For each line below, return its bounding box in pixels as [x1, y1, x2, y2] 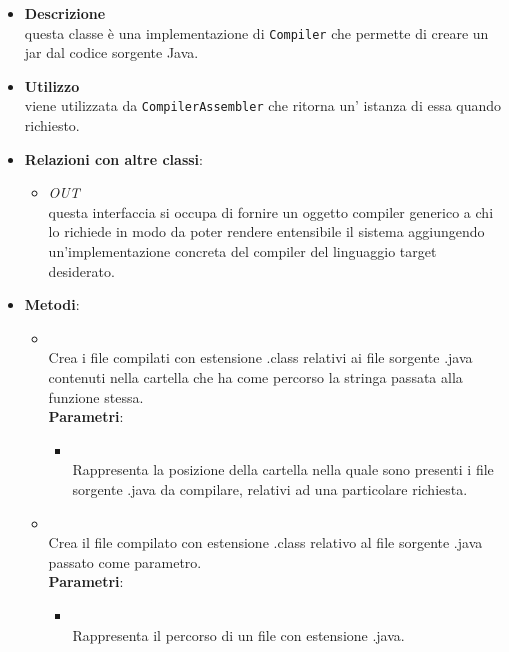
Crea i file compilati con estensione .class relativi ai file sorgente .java [48, 347, 473, 368]
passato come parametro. [48, 551, 202, 572]
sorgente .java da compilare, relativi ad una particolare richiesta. [72, 479, 468, 499]
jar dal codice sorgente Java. [24, 42, 199, 63]
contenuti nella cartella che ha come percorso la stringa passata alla [48, 367, 463, 388]
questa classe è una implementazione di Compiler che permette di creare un [24, 22, 489, 43]
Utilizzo [24, 75, 80, 96]
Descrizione [24, 3, 106, 23]
